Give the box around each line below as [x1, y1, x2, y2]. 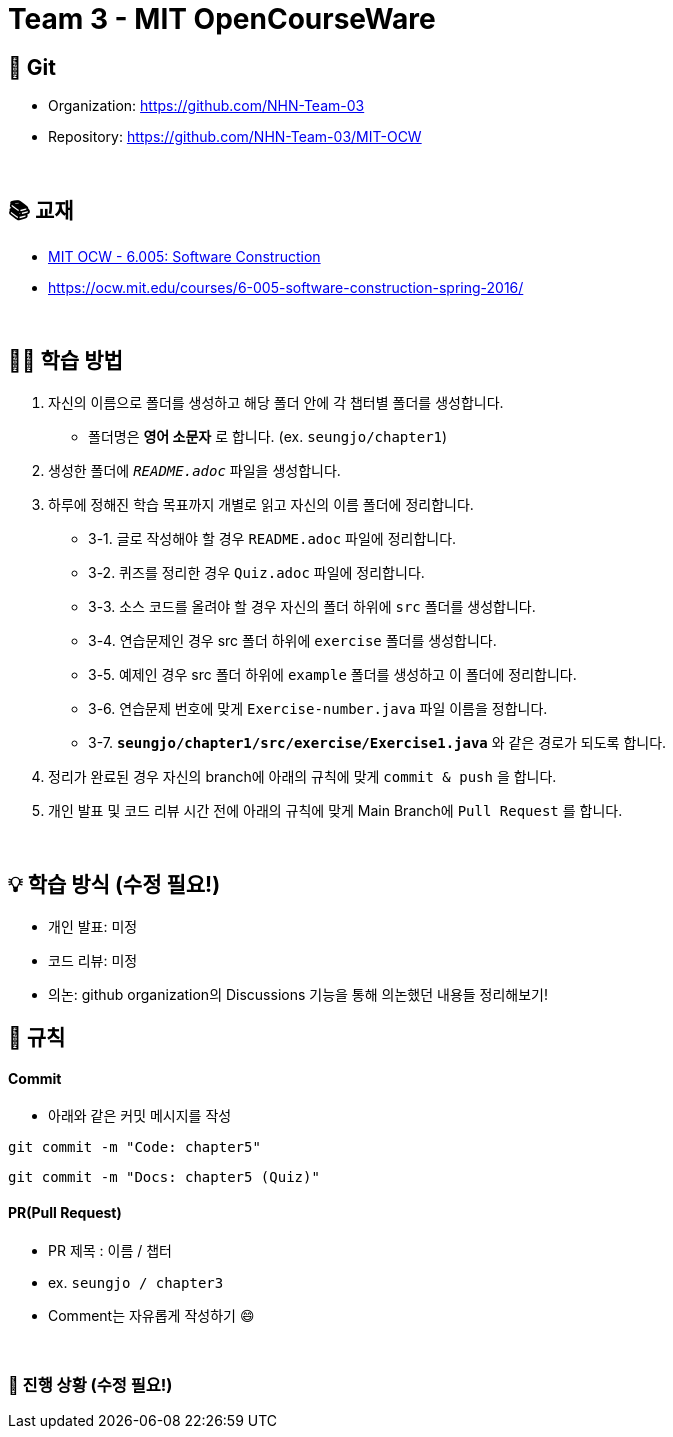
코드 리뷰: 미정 [48, 951, 138, 969]
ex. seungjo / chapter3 [48, 1273, 224, 1291]
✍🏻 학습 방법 [8, 348, 123, 374]
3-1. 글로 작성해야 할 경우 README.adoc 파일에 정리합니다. [88, 529, 457, 547]
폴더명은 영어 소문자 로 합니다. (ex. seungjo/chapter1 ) [88, 427, 448, 445]
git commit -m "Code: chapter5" [8, 1139, 261, 1156]
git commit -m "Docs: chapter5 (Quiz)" [8, 1169, 320, 1186]
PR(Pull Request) [8, 1203, 122, 1221]
